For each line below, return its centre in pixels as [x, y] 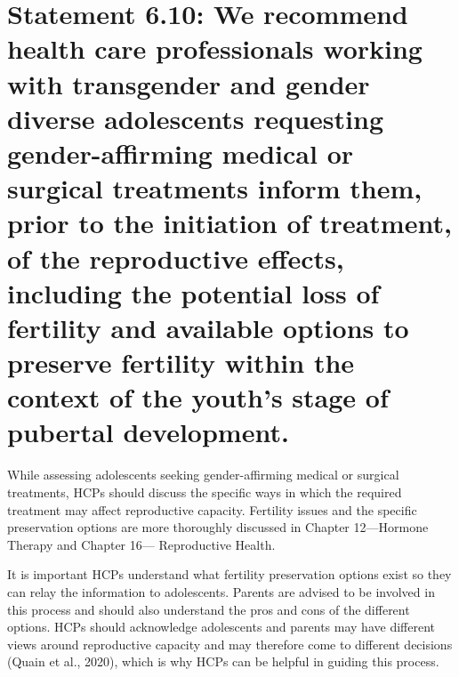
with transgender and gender [189, 83]
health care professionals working [215, 48]
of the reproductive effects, [176, 258]
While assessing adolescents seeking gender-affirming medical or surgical [203, 475]
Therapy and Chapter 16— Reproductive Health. [141, 544]
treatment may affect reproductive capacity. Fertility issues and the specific [212, 509]
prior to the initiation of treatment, [229, 223]
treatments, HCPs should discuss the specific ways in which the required [205, 492]
